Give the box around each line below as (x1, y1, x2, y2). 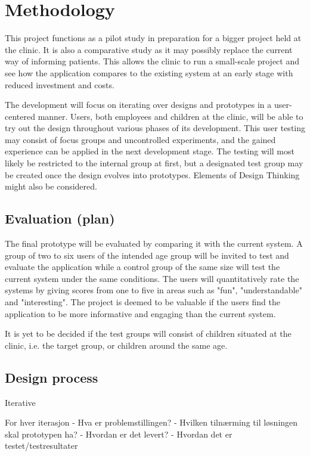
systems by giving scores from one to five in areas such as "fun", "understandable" (5, 284, 302, 296)
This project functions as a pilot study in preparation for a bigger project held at (5, 32, 302, 44)
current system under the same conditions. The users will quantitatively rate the (5, 272, 299, 284)
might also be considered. (5, 180, 97, 193)
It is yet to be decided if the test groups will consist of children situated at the (5, 327, 292, 340)
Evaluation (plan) (5, 209, 115, 228)
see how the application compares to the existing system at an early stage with (5, 66, 293, 79)
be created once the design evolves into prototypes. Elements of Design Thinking (5, 168, 300, 181)
